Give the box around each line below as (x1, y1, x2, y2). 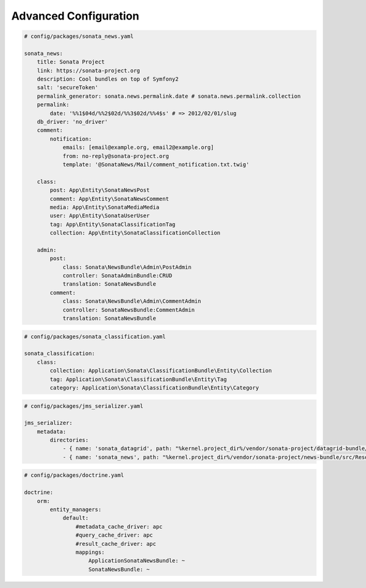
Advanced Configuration (11, 9, 140, 23)
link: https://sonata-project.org (37, 67, 140, 74)
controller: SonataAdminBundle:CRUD (62, 272, 173, 279)
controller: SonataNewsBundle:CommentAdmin (62, 306, 195, 313)
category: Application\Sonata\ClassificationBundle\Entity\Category (49, 384, 259, 391)
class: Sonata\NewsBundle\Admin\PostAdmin (62, 263, 192, 270)
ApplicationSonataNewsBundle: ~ (88, 557, 185, 564)
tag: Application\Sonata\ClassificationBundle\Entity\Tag (49, 376, 227, 383)
